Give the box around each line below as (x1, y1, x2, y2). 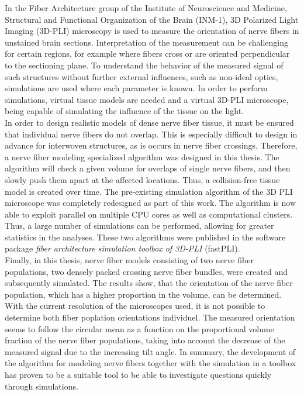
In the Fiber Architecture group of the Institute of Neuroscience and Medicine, (5, 2, 287, 13)
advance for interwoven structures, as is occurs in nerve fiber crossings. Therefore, (5, 139, 298, 151)
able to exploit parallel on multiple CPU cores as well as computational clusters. (5, 208, 293, 220)
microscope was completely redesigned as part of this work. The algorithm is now (5, 197, 296, 209)
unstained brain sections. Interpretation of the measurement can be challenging (5, 36, 289, 48)
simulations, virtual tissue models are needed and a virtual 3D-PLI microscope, (5, 93, 289, 105)
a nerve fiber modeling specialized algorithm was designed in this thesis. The (5, 150, 279, 163)
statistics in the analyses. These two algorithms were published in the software (5, 230, 286, 243)
